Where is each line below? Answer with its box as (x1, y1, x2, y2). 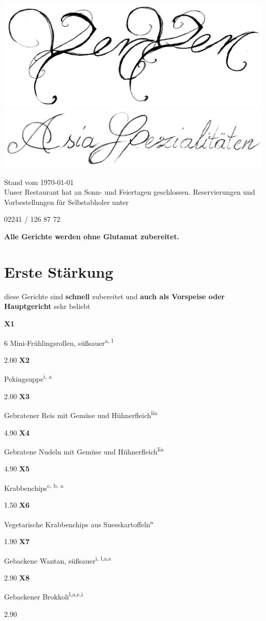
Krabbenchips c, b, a (4, 481, 63, 493)
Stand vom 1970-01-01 (4, 176, 74, 187)
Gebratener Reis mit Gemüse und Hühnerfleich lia (4, 408, 158, 420)
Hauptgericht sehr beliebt (4, 301, 91, 312)
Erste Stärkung (4, 261, 114, 282)
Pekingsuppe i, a (4, 372, 52, 384)
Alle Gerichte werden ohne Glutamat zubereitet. (4, 231, 180, 242)
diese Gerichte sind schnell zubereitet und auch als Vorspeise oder (4, 291, 225, 301)
